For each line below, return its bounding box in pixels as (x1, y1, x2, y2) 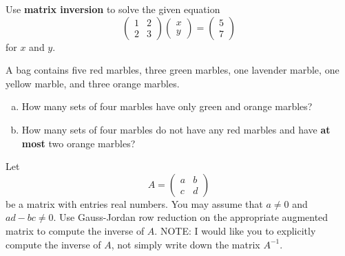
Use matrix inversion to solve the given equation (6, 2, 220, 16)
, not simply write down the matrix (111, 237, 260, 251)
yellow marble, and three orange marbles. (6, 76, 180, 90)
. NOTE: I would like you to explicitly (154, 223, 316, 237)
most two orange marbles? (21, 136, 136, 150)
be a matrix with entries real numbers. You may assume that (6, 196, 263, 211)
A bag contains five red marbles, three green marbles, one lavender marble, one (6, 63, 339, 77)
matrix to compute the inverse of (6, 223, 145, 237)
